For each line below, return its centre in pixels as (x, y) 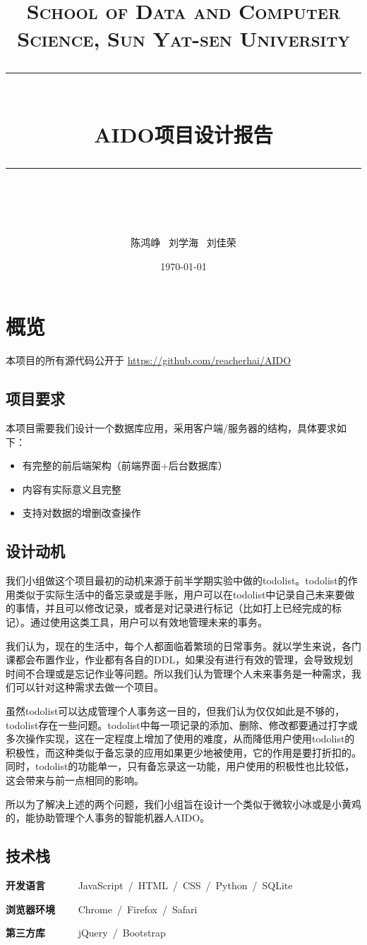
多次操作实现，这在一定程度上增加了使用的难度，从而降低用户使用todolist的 (180, 739)
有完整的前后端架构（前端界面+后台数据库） (125, 465)
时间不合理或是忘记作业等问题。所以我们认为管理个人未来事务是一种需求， (179, 673)
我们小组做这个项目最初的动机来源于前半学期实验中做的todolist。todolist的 (177, 580)
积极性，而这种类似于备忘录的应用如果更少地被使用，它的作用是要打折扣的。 (183, 752)
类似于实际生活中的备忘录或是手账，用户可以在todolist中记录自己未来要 (180, 594)
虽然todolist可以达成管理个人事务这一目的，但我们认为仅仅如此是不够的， (175, 710)
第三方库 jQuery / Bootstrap (86, 933)
